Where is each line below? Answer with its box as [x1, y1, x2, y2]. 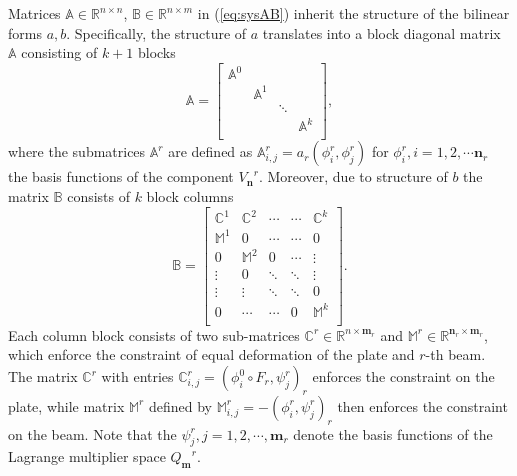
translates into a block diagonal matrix [262, 22, 501, 43]
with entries [101, 366, 174, 387]
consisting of [21, 42, 98, 63]
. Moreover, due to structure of [258, 166, 448, 187]
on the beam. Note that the [8, 423, 177, 444]
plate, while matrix [8, 395, 125, 416]
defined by [148, 395, 212, 416]
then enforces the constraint [337, 395, 508, 416]
